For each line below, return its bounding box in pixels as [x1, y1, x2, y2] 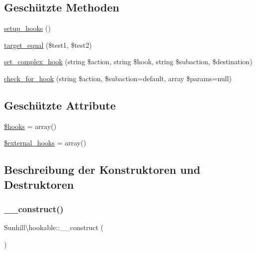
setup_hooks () [4, 23, 51, 33]
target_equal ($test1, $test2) [4, 39, 92, 50]
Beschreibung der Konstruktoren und [4, 162, 200, 177]
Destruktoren [4, 176, 74, 192]
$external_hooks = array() [4, 137, 86, 148]
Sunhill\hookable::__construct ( [4, 222, 104, 233]
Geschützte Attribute [4, 97, 116, 113]
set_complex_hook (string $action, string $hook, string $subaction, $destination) [4, 56, 253, 67]
